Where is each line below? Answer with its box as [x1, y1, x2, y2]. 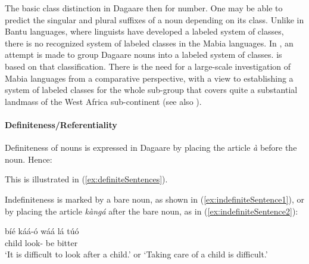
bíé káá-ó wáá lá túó [5, 225, 79, 237]
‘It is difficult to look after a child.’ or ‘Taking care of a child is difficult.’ [5, 248, 268, 260]
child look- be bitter [5, 236, 78, 249]
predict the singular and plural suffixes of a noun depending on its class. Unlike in [5, 13, 304, 26]
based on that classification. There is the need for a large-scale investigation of [5, 60, 291, 72]
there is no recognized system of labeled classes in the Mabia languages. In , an [5, 36, 294, 49]
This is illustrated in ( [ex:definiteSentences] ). [5, 173, 168, 185]
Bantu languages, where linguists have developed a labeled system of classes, [5, 25, 284, 38]
